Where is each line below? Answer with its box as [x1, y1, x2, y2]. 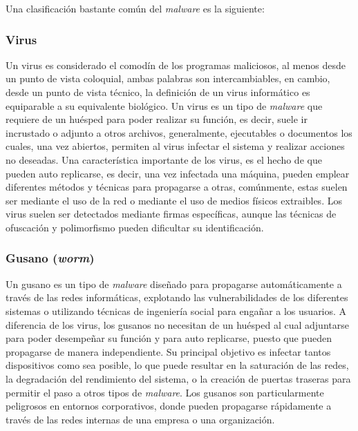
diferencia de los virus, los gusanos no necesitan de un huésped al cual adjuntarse [6, 317, 349, 332]
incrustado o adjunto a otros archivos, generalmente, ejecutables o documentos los [6, 125, 352, 140]
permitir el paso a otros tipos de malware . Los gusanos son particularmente [6, 385, 324, 399]
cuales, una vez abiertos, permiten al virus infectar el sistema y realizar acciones [6, 139, 345, 153]
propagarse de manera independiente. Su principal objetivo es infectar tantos [6, 344, 331, 358]
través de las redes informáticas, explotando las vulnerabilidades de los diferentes [6, 290, 348, 305]
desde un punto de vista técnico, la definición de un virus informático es [6, 85, 310, 99]
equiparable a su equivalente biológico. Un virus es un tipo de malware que [6, 98, 323, 113]
